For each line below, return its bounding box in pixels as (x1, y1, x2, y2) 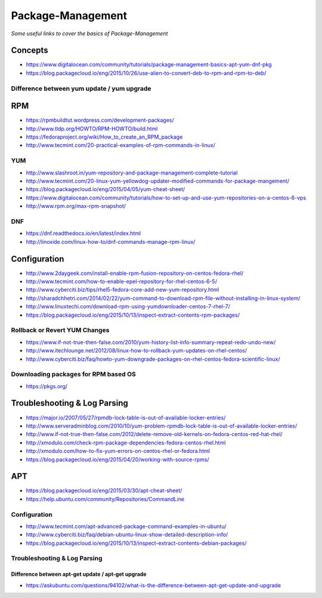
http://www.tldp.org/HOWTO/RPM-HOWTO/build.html (26, 125, 158, 132)
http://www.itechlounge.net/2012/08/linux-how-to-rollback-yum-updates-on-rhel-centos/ (26, 347, 247, 354)
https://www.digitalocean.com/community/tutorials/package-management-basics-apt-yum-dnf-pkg (26, 61, 272, 68)
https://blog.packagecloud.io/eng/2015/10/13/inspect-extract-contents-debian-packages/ (26, 539, 247, 547)
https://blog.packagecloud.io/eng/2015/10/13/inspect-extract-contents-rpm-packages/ (26, 311, 240, 318)
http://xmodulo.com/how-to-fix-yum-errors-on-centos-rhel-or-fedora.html (26, 447, 210, 455)
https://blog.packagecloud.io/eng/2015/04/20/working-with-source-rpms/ (26, 456, 209, 463)
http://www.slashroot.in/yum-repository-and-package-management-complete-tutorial (26, 169, 238, 176)
